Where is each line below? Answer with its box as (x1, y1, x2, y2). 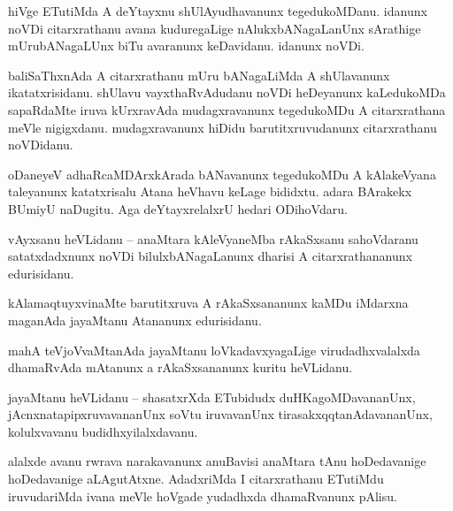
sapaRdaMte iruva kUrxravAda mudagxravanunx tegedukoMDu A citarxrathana (8, 100, 446, 118)
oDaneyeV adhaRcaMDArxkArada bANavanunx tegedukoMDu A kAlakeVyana (8, 164, 436, 183)
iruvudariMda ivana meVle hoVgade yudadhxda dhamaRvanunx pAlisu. (8, 486, 397, 505)
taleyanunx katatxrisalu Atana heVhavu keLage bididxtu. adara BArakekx (8, 182, 412, 201)
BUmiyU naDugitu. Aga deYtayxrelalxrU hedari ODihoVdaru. (8, 199, 348, 217)
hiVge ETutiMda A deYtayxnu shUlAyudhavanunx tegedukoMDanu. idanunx (8, 2, 427, 19)
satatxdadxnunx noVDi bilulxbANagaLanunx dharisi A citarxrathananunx (8, 247, 412, 265)
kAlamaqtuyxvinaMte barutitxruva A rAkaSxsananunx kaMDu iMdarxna (8, 294, 409, 312)
